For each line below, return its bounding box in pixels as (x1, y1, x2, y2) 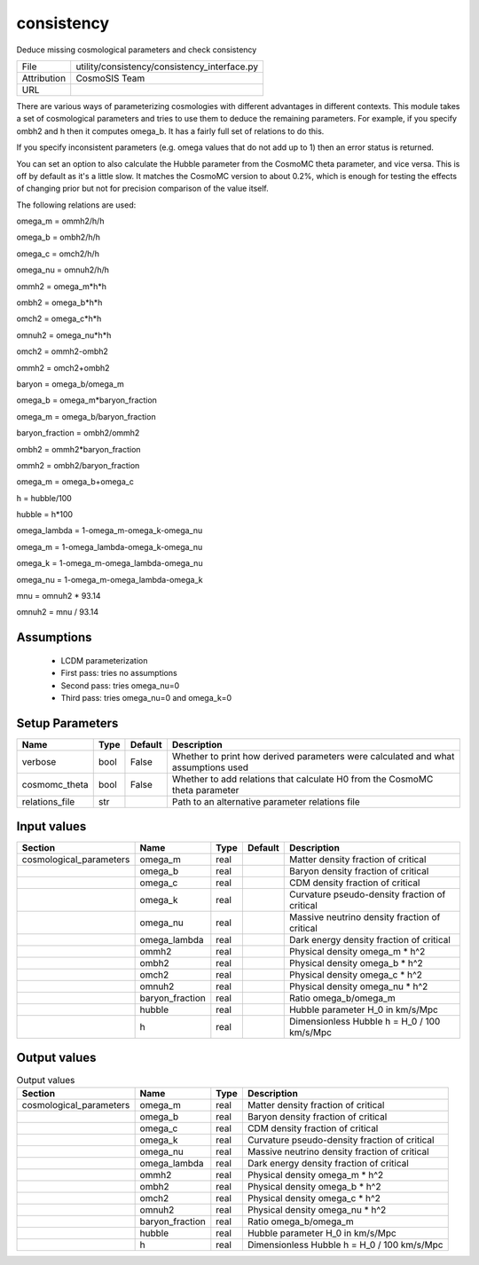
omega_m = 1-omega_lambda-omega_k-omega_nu (16, 541, 203, 552)
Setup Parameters (16, 715, 119, 731)
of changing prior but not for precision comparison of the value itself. (16, 183, 270, 194)
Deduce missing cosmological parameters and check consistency (16, 44, 257, 55)
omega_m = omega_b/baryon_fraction (16, 411, 156, 421)
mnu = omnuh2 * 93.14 (16, 591, 101, 601)
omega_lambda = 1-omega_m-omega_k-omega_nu (16, 525, 203, 536)
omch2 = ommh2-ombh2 (16, 346, 108, 357)
